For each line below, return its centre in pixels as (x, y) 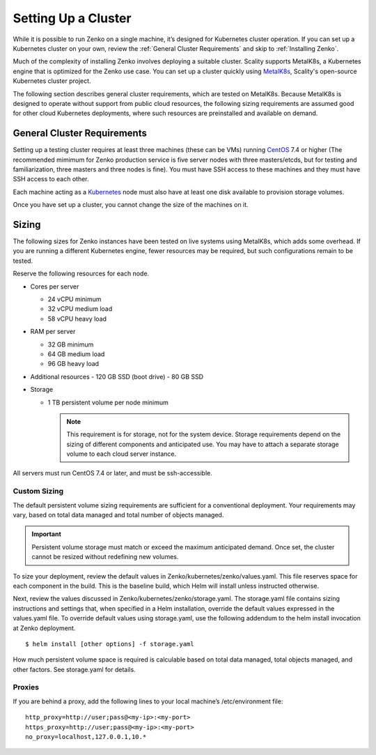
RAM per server (53, 332)
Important (47, 534)
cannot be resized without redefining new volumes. (105, 557)
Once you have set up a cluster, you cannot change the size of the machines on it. (131, 205)
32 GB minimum (71, 344)
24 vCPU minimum (75, 299)
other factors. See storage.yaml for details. (74, 669)
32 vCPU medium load (80, 309)
